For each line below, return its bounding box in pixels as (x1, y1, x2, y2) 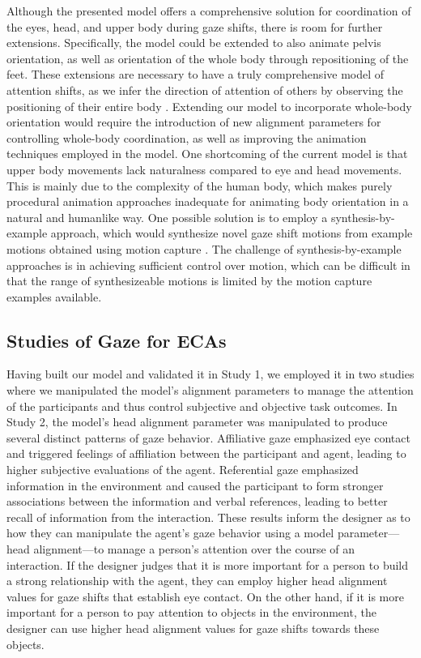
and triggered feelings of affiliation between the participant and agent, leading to (6, 445, 406, 462)
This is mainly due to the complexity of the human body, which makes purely (6, 177, 393, 194)
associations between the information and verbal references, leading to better (6, 493, 388, 510)
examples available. (6, 288, 102, 305)
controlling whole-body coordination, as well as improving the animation (6, 129, 367, 146)
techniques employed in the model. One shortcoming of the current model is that (6, 145, 408, 162)
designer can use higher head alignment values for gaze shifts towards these (6, 619, 380, 636)
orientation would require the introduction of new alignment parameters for (6, 113, 381, 130)
